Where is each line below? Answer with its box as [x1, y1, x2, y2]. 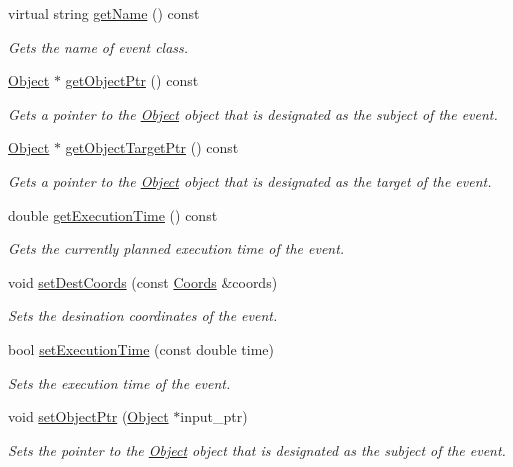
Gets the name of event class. [8, 36, 189, 57]
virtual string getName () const [8, 3, 200, 23]
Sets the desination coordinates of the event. [8, 305, 278, 326]
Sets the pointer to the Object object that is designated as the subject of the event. [8, 439, 506, 460]
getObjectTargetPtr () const [65, 137, 239, 158]
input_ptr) [180, 406, 248, 427]
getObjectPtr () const [65, 70, 199, 91]
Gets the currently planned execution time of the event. [8, 238, 345, 259]
